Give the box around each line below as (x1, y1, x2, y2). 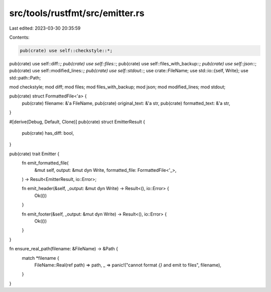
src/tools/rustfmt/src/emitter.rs (9, 8, 145, 19)
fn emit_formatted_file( (22, 160, 69, 166)
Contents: (9, 34, 30, 40)
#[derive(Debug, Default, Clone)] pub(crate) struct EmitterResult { (9, 119, 146, 125)
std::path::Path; (9, 74, 41, 80)
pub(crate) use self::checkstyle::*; (20, 48, 113, 53)
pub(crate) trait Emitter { (9, 151, 60, 157)
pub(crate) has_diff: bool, (22, 130, 74, 136)
